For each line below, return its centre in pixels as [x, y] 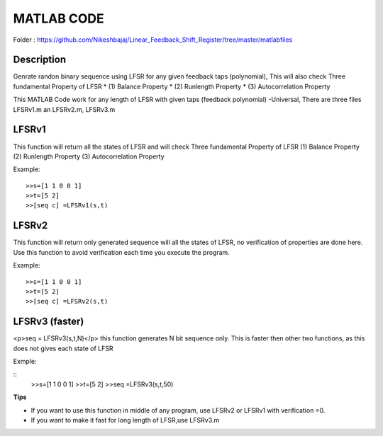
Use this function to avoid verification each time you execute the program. [121, 252]
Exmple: [25, 362]
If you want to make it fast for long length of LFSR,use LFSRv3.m [125, 420]
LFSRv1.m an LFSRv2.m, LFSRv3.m [64, 109]
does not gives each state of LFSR [63, 348]
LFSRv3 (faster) [49, 322]
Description [40, 60]
